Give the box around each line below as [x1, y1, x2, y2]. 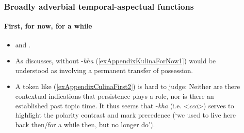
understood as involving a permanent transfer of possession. [15, 65, 193, 75]
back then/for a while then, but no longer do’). [15, 119, 155, 129]
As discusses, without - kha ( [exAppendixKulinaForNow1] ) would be [15, 56, 216, 66]
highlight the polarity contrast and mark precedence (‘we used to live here [15, 110, 236, 120]
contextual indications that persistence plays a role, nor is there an [15, 91, 214, 101]
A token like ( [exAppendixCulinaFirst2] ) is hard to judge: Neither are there [15, 81, 240, 91]
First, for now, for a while [4, 21, 92, 31]
